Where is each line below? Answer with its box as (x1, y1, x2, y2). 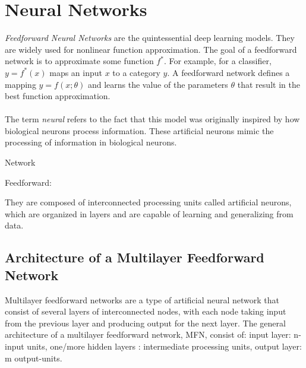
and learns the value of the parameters (87, 78, 228, 90)
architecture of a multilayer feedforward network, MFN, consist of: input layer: (5, 328, 291, 341)
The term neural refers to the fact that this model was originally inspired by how (5, 113, 300, 125)
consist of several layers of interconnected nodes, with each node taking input (5, 305, 286, 318)
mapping (5, 78, 36, 90)
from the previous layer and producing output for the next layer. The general (5, 316, 286, 329)
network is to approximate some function (5, 55, 154, 67)
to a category (112, 66, 160, 78)
